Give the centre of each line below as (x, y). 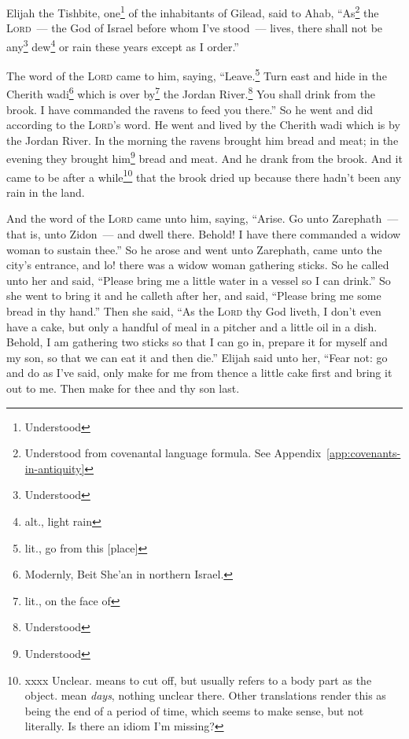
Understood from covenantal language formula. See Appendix (173, 453)
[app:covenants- (364, 453)
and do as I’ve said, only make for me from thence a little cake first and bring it (199, 373)
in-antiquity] (55, 468)
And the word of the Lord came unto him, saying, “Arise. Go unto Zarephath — (203, 218)
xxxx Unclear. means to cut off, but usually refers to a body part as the (198, 680)
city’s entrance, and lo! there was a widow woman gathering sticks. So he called (198, 265)
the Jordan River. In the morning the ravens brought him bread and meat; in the (203, 140)
